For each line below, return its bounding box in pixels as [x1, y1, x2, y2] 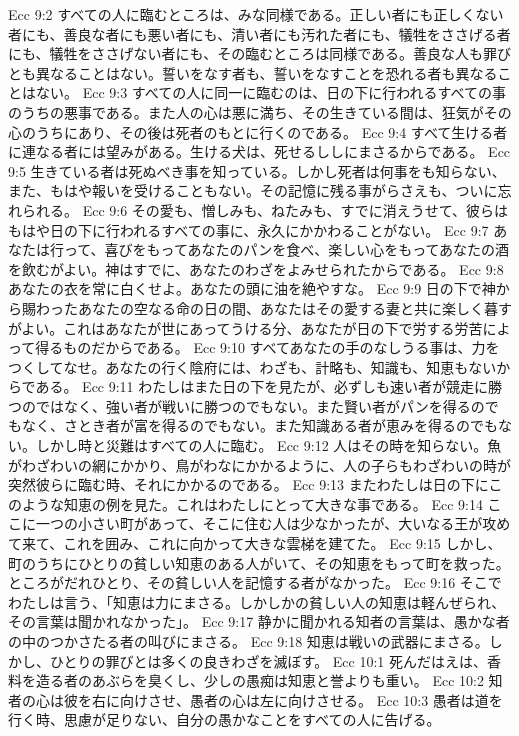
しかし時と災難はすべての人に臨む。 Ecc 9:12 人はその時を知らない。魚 [35, 435, 502, 456]
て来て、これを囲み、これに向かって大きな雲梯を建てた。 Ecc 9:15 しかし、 [8, 533, 502, 554]
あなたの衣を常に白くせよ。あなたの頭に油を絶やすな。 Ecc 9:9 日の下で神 [8, 278, 496, 299]
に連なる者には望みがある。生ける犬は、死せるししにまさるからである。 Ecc [8, 141, 511, 162]
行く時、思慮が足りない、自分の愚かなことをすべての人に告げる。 [8, 709, 441, 730]
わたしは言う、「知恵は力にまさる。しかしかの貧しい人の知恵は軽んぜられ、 [8, 591, 506, 612]
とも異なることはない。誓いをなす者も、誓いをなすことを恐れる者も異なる [8, 62, 498, 83]
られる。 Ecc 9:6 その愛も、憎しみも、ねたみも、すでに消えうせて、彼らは [21, 199, 509, 220]
